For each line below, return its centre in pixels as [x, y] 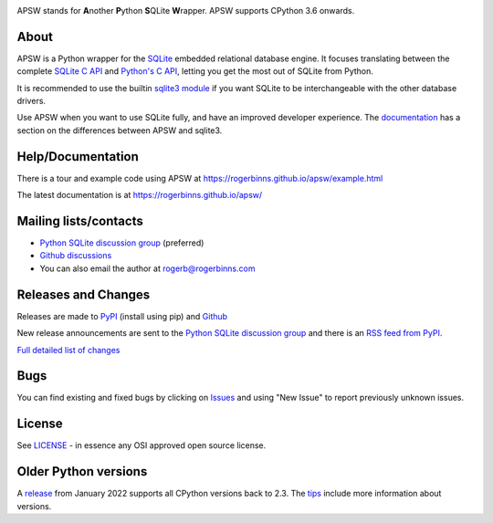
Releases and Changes [84, 294]
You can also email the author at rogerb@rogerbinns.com [147, 268]
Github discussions [76, 256]
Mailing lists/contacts [80, 220]
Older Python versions [82, 471]
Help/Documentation [78, 157]
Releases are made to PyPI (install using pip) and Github [122, 316]
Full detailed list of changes [68, 350]
